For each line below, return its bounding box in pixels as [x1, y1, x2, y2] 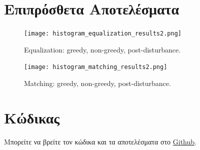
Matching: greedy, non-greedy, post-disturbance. [24, 78, 171, 88]
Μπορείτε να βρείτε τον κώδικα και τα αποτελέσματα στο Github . [4, 136, 196, 146]
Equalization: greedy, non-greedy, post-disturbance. [24, 44, 181, 54]
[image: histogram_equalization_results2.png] [24, 30, 181, 37]
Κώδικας [4, 107, 60, 127]
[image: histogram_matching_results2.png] [24, 63, 167, 71]
